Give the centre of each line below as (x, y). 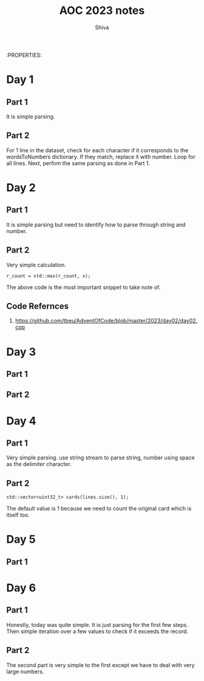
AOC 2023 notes (102, 11)
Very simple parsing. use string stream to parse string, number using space (101, 458)
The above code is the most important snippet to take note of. (83, 287)
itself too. (18, 515)
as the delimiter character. (39, 464)
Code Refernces (38, 306)
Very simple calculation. (36, 265)
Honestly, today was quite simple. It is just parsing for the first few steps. (97, 625)
